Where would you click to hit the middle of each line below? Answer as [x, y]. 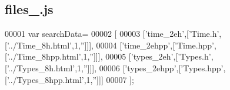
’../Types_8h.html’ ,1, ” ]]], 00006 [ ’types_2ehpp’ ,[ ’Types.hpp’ [115, 67]
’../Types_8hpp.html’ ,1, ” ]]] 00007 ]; [70, 79]
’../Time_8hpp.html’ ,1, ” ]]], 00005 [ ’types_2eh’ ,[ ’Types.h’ [109, 56]
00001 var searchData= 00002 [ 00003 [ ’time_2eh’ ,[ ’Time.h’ [112, 34]
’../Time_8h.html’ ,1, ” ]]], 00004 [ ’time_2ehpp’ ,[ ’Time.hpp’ [110, 45]
